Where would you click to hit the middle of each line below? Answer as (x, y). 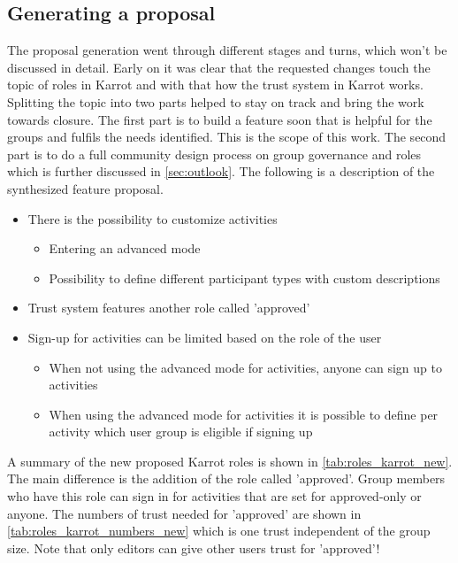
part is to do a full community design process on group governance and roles (214, 154)
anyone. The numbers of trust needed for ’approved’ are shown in (184, 513)
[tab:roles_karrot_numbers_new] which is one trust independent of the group (219, 531)
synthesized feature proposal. (85, 188)
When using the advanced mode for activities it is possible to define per (244, 414)
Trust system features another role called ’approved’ (169, 308)
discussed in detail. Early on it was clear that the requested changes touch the (219, 67)
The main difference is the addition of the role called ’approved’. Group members (226, 478)
